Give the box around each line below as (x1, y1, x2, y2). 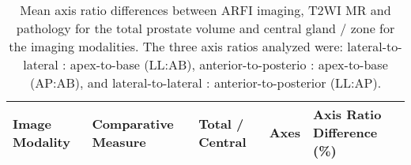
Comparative (92, 114, 174, 133)
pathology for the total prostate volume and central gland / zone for (16, 19, 395, 37)
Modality (13, 132, 70, 151)
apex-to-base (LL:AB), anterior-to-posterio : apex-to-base (70, 55, 388, 73)
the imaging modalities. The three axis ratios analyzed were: (9, 37, 343, 55)
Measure (92, 132, 146, 151)
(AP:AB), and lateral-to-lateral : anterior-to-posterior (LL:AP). (29, 73, 382, 92)
